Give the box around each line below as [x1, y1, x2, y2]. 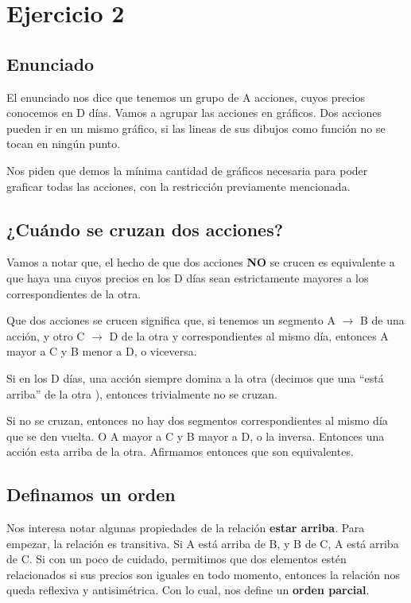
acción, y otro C [6, 327, 85, 344]
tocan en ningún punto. [6, 135, 121, 152]
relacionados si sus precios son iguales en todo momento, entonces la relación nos [6, 566, 401, 582]
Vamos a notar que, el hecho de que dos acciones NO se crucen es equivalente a [6, 254, 395, 270]
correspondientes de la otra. [6, 285, 142, 301]
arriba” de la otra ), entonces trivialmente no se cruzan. [6, 385, 277, 402]
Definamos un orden [6, 482, 176, 507]
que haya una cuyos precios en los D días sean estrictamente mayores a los [6, 269, 369, 286]
